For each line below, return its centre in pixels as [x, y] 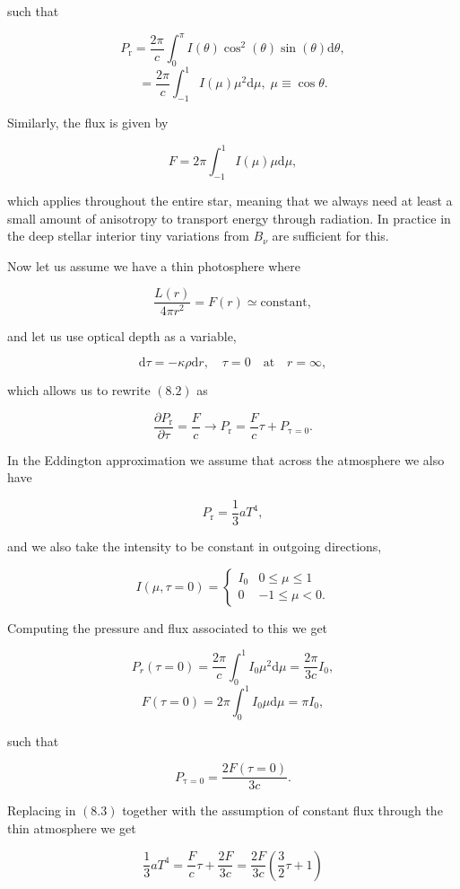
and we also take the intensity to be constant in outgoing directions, [195, 546]
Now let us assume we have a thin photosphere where [154, 265]
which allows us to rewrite [79, 390]
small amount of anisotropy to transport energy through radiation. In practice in [229, 218]
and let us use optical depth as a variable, [122, 335]
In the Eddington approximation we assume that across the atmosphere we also [226, 459]
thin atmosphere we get [72, 828]
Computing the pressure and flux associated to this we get [168, 627]
